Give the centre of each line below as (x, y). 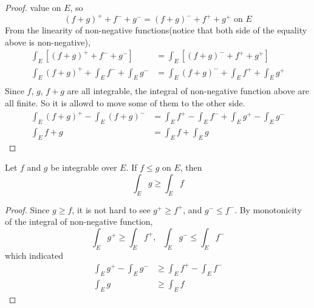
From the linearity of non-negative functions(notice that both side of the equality (156, 30)
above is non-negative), (48, 42)
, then (191, 167)
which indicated (34, 255)
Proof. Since (27, 209)
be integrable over (84, 167)
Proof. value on (33, 7)
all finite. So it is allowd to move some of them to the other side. (125, 103)
